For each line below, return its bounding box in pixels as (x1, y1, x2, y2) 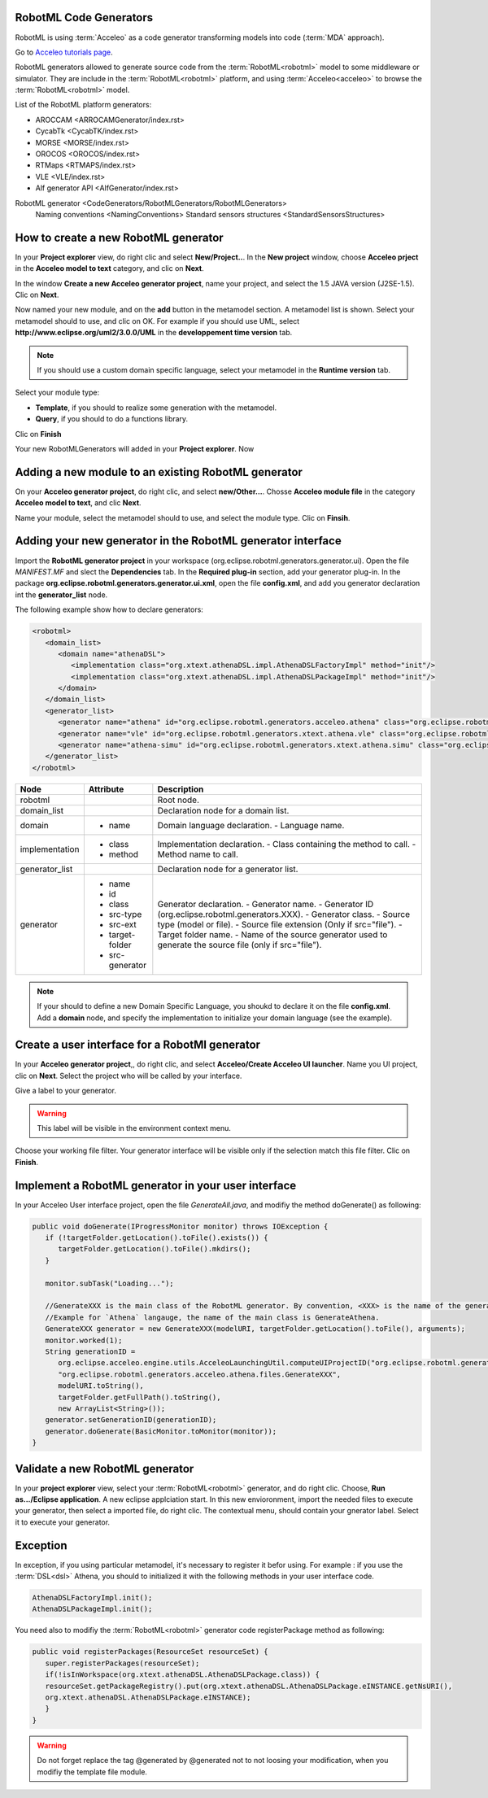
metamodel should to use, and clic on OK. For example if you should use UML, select (15, 316, 300, 325)
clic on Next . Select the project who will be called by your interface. (15, 1071, 242, 1080)
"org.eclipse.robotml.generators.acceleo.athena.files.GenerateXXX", (58, 1369, 342, 1379)
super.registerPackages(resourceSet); (45, 1658, 200, 1668)
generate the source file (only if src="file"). (157, 939, 322, 950)
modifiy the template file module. (37, 1766, 148, 1777)
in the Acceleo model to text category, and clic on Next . (15, 264, 205, 273)
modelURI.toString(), (58, 1381, 144, 1390)
